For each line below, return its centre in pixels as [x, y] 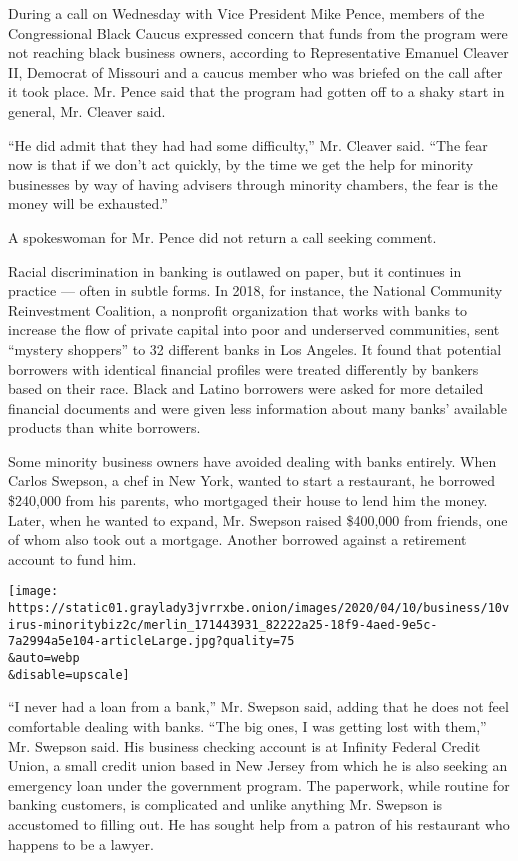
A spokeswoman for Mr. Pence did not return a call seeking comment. [222, 236]
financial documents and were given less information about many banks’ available [257, 407]
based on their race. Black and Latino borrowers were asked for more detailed [246, 388]
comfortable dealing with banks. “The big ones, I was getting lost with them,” [247, 725]
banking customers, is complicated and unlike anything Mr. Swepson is [225, 804]
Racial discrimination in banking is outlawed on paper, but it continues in [235, 270]
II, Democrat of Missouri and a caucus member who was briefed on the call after [255, 71]
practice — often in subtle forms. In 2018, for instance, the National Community [255, 290]
